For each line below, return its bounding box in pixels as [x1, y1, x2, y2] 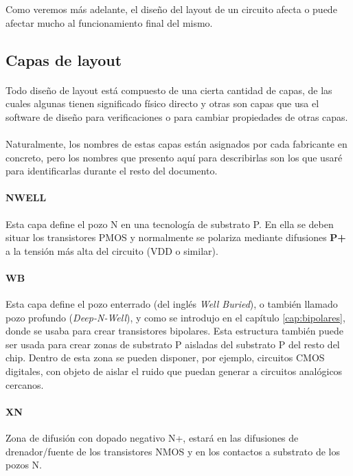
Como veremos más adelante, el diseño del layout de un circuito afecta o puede [5, 2, 337, 16]
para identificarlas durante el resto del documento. [5, 163, 218, 178]
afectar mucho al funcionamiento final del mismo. [5, 15, 213, 30]
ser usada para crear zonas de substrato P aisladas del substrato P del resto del [5, 337, 340, 351]
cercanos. [5, 377, 44, 392]
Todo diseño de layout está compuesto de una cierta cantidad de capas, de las [5, 82, 332, 97]
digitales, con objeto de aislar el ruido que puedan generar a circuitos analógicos [5, 364, 343, 378]
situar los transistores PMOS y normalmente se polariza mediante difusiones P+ [5, 230, 346, 245]
